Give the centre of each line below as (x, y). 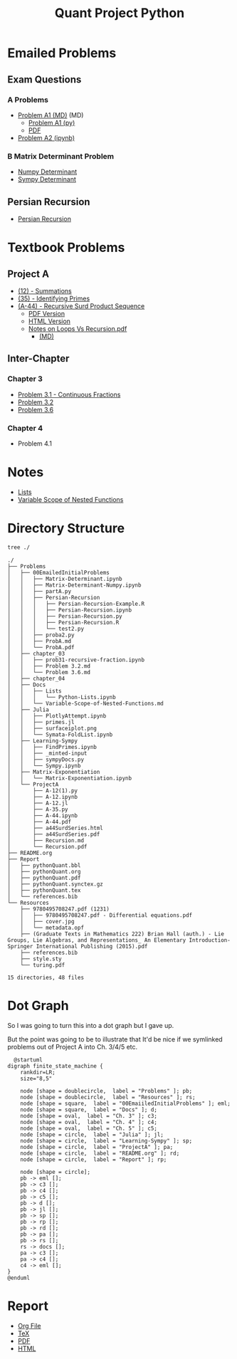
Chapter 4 (25, 428)
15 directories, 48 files (46, 977)
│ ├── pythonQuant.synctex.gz (55, 884)
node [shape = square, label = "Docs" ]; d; (89, 1109)
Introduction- (210, 940)
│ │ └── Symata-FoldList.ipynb (60, 735)
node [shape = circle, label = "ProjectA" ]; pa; (97, 1147)
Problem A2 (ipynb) (46, 137)
